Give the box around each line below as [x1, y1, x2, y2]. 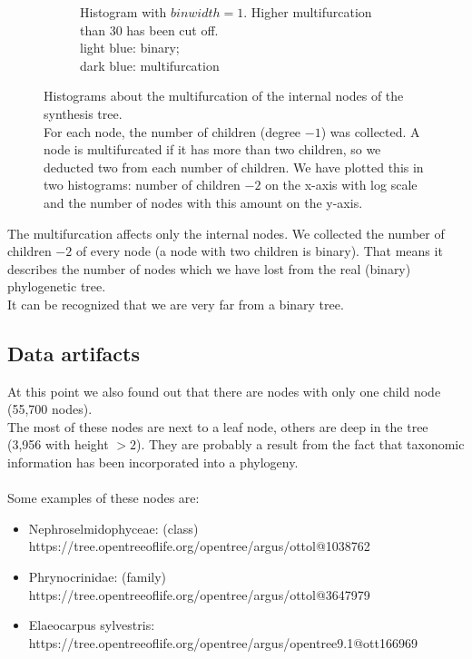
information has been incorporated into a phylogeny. [7, 453, 299, 472]
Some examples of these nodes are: [7, 488, 200, 507]
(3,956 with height [7, 435, 109, 454]
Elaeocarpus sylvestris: [28, 615, 155, 634]
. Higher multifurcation [243, 3, 372, 21]
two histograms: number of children [44, 175, 241, 194]
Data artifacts [7, 339, 140, 367]
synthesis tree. [44, 103, 123, 123]
